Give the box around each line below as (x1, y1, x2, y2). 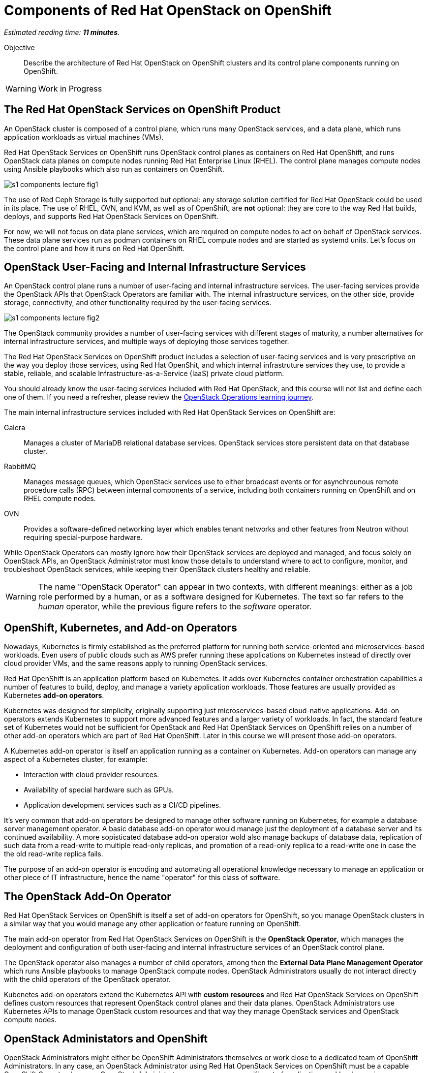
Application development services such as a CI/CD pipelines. (24, 801, 221, 810)
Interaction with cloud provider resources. (24, 770, 159, 779)
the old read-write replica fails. (4, 850, 103, 858)
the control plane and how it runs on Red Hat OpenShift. (4, 244, 185, 252)
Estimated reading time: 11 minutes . (4, 28, 120, 36)
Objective (4, 43, 35, 52)
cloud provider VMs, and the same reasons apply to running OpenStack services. (4, 659, 267, 668)
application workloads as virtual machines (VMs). (4, 132, 164, 141)
